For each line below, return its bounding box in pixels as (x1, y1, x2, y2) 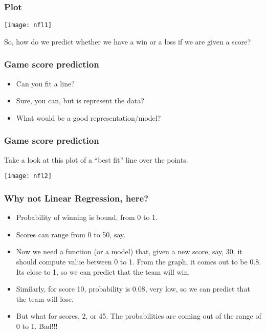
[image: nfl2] (4, 172, 52, 180)
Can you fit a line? (16, 78, 75, 88)
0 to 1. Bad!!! (16, 320, 58, 331)
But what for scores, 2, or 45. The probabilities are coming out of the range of (16, 310, 261, 321)
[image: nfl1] (4, 21, 52, 29)
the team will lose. (16, 293, 74, 304)
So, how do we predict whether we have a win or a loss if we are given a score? (4, 36, 251, 47)
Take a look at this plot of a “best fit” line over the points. (4, 154, 188, 165)
